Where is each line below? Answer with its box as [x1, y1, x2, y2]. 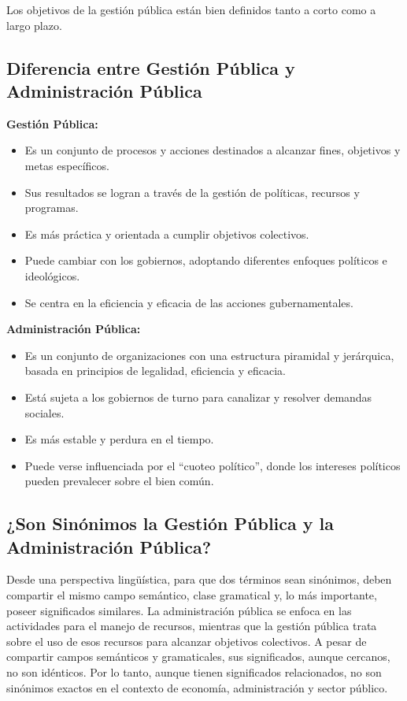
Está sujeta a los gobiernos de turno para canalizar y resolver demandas [24, 388, 372, 405]
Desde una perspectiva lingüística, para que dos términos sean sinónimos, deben [6, 571, 392, 588]
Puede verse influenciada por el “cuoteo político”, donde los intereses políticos [24, 457, 401, 473]
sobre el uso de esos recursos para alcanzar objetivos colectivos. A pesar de [6, 632, 367, 649]
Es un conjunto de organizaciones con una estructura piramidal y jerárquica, [24, 347, 394, 363]
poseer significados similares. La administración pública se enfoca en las [6, 602, 352, 618]
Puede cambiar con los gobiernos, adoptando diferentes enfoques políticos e [24, 252, 387, 269]
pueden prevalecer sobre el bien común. [24, 473, 214, 489]
